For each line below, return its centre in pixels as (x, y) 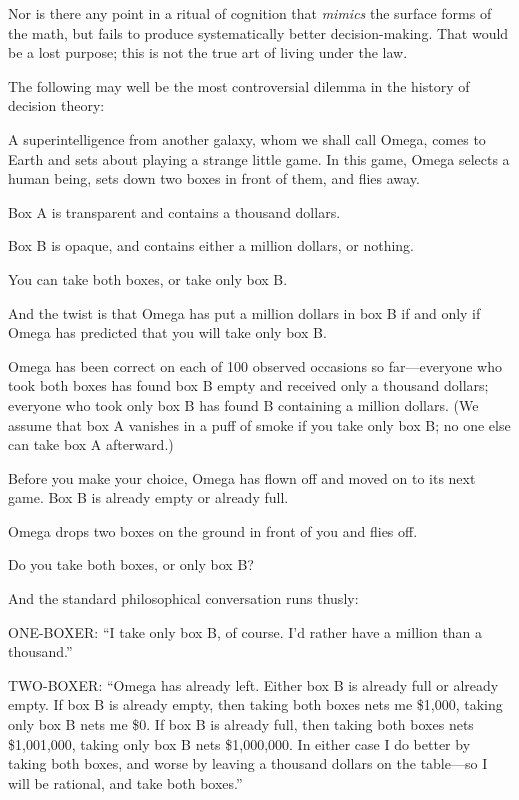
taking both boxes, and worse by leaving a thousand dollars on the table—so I (248, 763)
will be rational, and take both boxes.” (125, 782)
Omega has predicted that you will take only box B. (167, 332)
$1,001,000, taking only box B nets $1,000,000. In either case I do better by (239, 743)
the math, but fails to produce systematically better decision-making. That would (258, 32)
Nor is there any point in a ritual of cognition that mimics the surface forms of (250, 13)
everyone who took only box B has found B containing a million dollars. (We (243, 404)
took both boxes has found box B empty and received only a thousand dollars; (248, 385)
